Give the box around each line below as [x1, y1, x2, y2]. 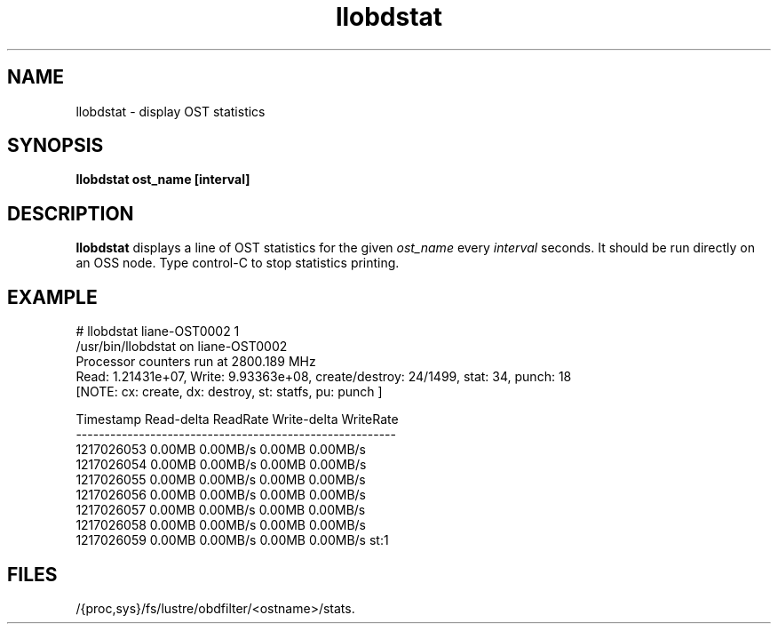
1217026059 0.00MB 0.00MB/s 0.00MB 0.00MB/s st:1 [75, 532, 389, 548]
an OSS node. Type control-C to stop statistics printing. [75, 255, 400, 271]
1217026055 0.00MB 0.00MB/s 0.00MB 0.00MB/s [75, 472, 366, 488]
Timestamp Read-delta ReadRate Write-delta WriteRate [75, 411, 399, 427]
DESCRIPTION [7, 202, 134, 225]
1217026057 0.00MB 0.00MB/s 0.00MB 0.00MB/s [75, 502, 366, 518]
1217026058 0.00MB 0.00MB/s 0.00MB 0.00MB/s [75, 517, 366, 533]
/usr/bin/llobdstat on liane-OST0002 [75, 339, 288, 355]
